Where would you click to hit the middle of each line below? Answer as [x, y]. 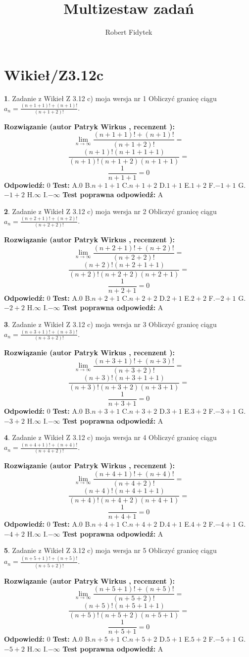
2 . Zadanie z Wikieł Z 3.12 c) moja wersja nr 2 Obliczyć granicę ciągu [110, 211]
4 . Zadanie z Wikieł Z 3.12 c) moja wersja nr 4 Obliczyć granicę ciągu [110, 437]
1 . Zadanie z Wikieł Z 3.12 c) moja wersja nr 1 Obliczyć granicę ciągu [110, 98]
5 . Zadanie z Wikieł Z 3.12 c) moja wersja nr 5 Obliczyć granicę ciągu [110, 550]
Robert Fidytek [129, 32]
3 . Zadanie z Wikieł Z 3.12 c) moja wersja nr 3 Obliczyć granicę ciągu [110, 324]
